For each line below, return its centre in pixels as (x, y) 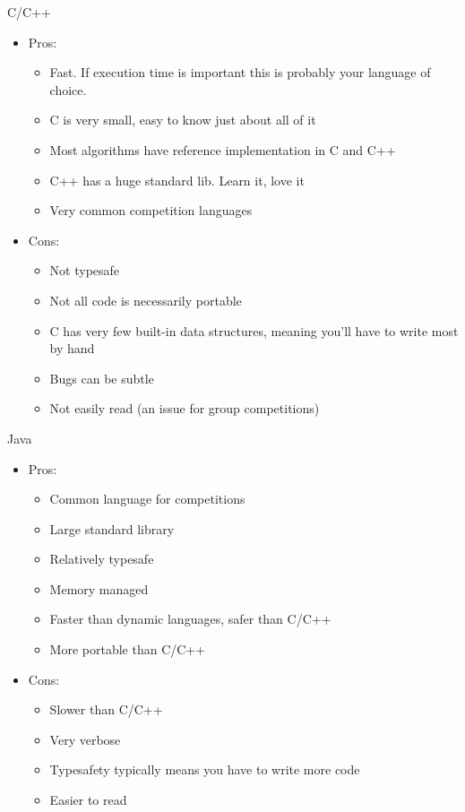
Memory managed (99, 588)
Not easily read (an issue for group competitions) (185, 408)
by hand (72, 348)
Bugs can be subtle (102, 378)
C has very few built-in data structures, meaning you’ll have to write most (254, 330)
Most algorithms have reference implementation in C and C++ (223, 149)
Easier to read (88, 800)
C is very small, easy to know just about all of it (183, 120)
